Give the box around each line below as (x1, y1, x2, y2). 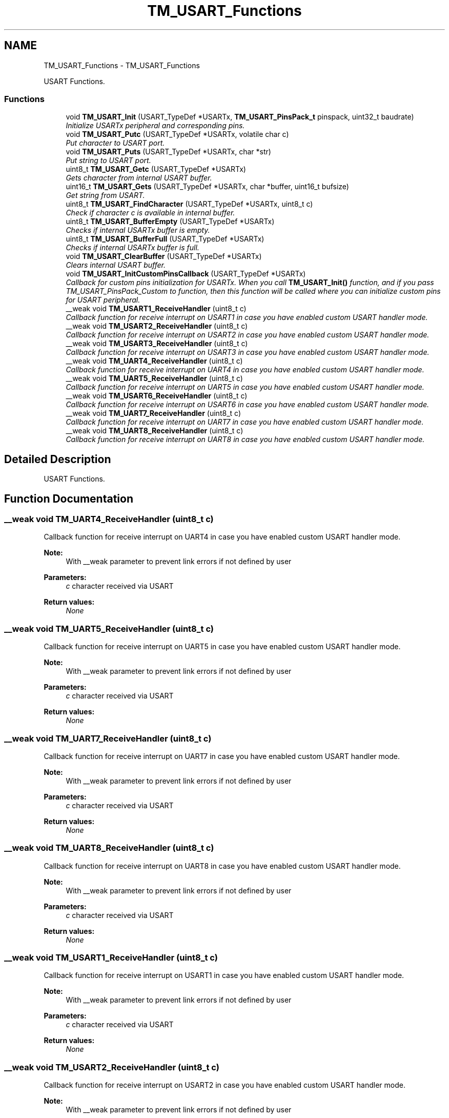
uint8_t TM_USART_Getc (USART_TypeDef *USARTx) (66, 165, 246, 174)
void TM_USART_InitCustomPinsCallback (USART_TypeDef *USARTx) (66, 269, 306, 278)
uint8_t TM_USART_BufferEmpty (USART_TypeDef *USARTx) (66, 217, 275, 226)
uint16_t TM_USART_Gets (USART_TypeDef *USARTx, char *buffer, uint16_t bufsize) (66, 182, 349, 191)
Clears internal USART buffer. (66, 261, 166, 270)
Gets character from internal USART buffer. (66, 173, 212, 183)
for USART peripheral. (66, 295, 140, 305)
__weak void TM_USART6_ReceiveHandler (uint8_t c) (66, 391, 248, 401)
